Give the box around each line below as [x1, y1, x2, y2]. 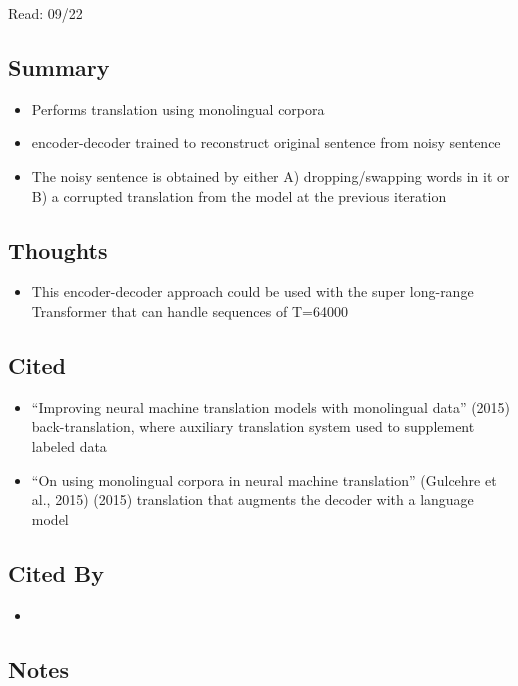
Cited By [8, 557, 104, 588]
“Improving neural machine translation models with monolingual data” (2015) [31, 396, 511, 417]
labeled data [31, 435, 107, 456]
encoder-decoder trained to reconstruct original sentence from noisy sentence [31, 132, 501, 153]
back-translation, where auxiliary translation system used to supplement [31, 416, 475, 437]
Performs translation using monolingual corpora [31, 98, 325, 119]
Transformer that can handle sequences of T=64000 [31, 300, 348, 321]
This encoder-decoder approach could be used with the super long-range [31, 281, 474, 302]
